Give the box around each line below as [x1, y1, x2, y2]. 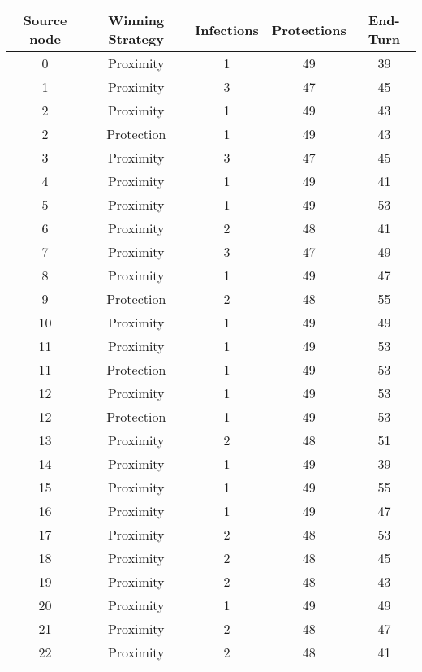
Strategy [108, 29, 164, 48]
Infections [195, 20, 259, 39]
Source [23, 11, 67, 29]
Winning [108, 11, 165, 29]
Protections [271, 20, 347, 39]
